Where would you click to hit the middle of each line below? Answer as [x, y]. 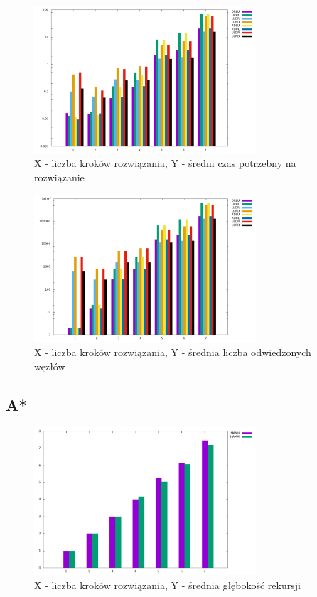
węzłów [50, 366]
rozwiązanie [59, 177]
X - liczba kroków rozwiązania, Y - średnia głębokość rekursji [167, 585]
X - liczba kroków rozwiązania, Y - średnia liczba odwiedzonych [173, 352]
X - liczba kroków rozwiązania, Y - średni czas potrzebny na [165, 163]
